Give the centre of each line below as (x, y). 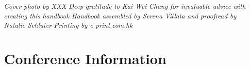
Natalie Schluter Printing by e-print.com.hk (68, 25)
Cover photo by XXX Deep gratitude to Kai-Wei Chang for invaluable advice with (125, 6)
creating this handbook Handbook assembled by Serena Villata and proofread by (120, 15)
